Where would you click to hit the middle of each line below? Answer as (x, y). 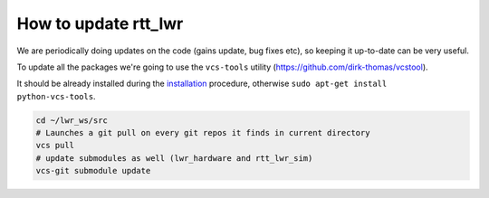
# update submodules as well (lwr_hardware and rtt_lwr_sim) (174, 158)
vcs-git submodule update (93, 171)
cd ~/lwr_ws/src (72, 120)
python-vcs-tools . (56, 96)
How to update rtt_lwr (100, 24)
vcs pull (55, 146)
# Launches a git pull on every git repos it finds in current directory (203, 133)
